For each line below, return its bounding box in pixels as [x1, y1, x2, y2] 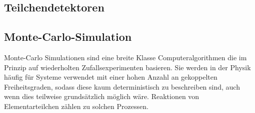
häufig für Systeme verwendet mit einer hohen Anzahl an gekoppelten [4, 72, 217, 82]
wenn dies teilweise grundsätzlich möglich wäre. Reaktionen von [4, 91, 199, 102]
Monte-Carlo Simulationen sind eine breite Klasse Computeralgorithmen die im [4, 52, 247, 62]
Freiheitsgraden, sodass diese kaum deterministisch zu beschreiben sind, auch [4, 81, 240, 92]
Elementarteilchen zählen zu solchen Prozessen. [4, 101, 148, 111]
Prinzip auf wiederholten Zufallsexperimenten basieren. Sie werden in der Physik [4, 62, 251, 72]
